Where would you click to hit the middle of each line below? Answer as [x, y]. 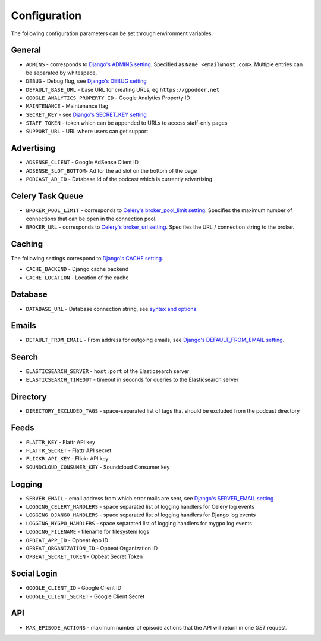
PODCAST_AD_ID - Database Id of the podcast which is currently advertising [119, 179]
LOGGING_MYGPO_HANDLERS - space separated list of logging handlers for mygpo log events [139, 523]
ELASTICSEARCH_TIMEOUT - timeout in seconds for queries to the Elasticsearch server [132, 379]
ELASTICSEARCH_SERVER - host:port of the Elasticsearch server [108, 371]
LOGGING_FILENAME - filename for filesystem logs [88, 532]
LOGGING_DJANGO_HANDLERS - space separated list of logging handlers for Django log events [141, 515]
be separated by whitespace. [62, 73]
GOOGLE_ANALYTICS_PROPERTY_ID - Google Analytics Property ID [108, 98]
